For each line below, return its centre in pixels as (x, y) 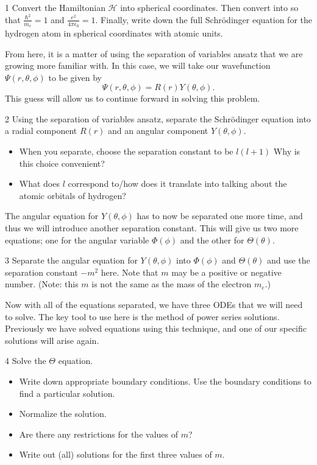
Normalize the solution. (63, 414)
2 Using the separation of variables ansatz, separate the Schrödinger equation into (158, 118)
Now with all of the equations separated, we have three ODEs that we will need (154, 304)
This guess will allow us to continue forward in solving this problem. (133, 98)
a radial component (41, 131)
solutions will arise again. (52, 340)
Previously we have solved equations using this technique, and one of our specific (156, 328)
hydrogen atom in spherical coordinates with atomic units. (114, 33)
